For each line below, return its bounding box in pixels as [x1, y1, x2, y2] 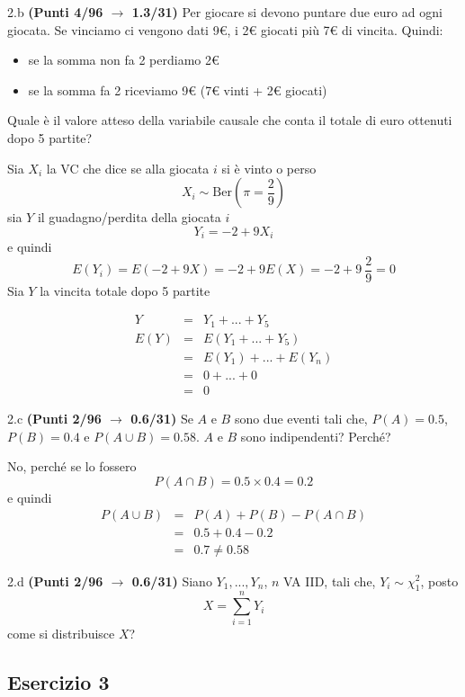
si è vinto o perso [221, 158, 317, 177]
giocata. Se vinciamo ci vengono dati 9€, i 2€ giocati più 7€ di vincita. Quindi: [7, 20, 443, 39]
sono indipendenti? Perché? [240, 426, 391, 445]
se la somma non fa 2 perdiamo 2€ [28, 50, 219, 69]
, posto [420, 571, 459, 590]
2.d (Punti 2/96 [7, 571, 103, 590]
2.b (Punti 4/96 [7, 3, 103, 21]
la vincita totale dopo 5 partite [40, 281, 210, 299]
